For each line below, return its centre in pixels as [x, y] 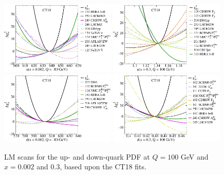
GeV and [194, 156]
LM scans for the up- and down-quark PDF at [77, 156]
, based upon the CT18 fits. [103, 167]
